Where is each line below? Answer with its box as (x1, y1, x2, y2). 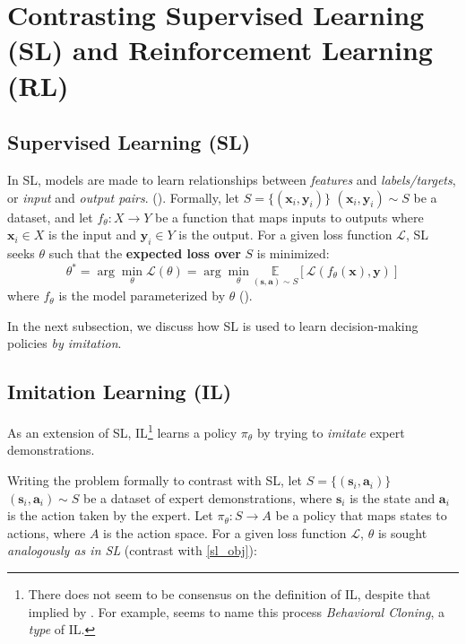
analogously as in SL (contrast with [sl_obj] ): (7, 541, 257, 560)
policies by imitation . (7, 334, 122, 352)
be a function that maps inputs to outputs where (155, 207, 424, 226)
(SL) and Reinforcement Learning (7, 31, 433, 68)
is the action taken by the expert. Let (7, 506, 213, 525)
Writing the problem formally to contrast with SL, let (7, 471, 303, 490)
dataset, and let (7, 207, 93, 226)
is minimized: (256, 243, 330, 262)
